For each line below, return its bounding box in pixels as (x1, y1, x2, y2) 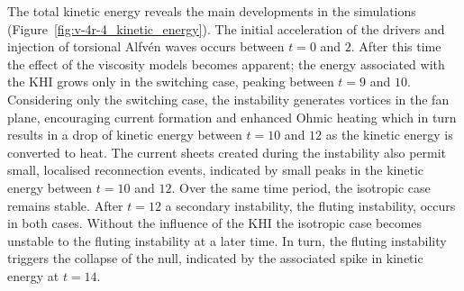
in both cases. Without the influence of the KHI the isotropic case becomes (7, 214, 423, 232)
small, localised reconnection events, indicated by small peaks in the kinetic (7, 160, 424, 179)
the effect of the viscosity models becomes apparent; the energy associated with (7, 54, 445, 73)
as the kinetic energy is (325, 125, 453, 144)
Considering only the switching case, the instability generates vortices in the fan (7, 89, 450, 108)
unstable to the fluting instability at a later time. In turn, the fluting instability (7, 231, 447, 250)
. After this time (350, 37, 441, 56)
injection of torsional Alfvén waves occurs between (7, 37, 285, 56)
